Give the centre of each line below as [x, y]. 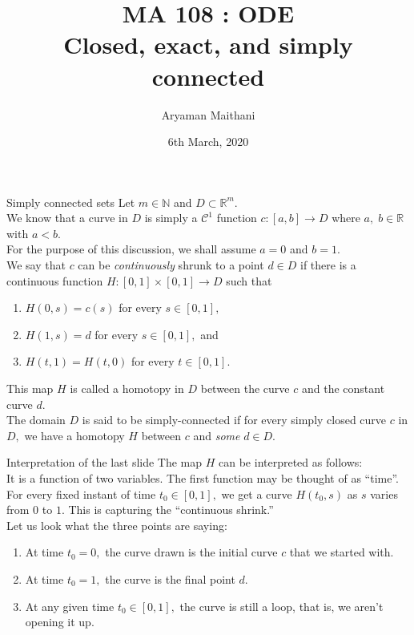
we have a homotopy [74, 435]
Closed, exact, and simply [208, 44]
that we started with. [342, 552]
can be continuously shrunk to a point [171, 265]
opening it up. [60, 622]
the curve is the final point [170, 578]
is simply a [171, 218]
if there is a [328, 265]
